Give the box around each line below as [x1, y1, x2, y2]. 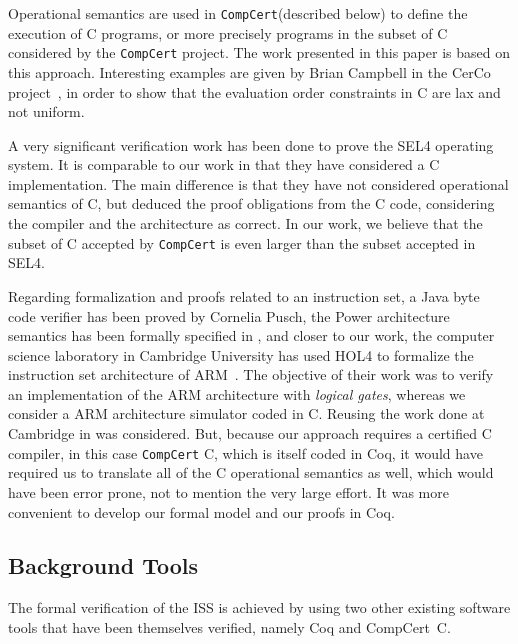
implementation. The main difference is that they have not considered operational [8, 173, 509, 194]
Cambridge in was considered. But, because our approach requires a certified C [8, 423, 492, 444]
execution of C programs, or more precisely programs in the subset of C [8, 22, 448, 43]
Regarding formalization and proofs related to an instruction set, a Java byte [8, 285, 480, 306]
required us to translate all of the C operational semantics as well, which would [8, 462, 494, 483]
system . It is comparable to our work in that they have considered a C [8, 154, 440, 175]
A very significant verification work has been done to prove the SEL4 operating [8, 134, 494, 155]
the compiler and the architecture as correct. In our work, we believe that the [8, 213, 483, 234]
